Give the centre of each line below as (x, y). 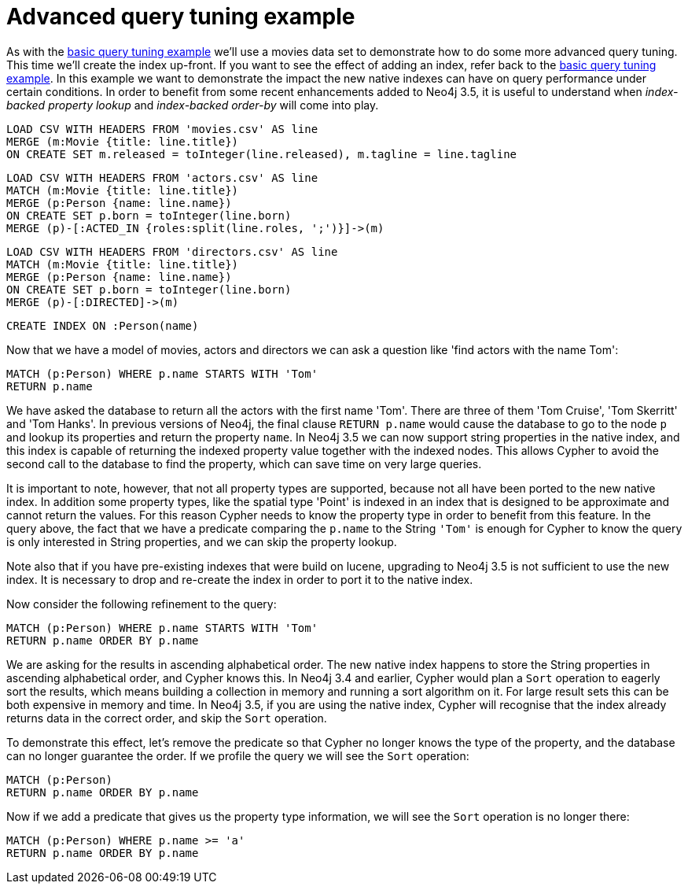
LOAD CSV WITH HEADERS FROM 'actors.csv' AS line (162, 177)
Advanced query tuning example (181, 17)
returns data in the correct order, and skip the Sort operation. (167, 718)
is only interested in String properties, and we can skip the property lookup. (202, 541)
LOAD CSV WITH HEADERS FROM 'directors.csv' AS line (172, 251)
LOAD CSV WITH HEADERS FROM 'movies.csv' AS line (162, 129)
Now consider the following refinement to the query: (142, 604)
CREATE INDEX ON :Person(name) (103, 325)
